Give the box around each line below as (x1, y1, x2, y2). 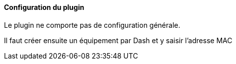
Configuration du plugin (4, 3, 84, 11)
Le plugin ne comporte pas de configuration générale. (4, 20, 180, 29)
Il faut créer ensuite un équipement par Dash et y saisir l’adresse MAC (4, 36, 233, 45)
